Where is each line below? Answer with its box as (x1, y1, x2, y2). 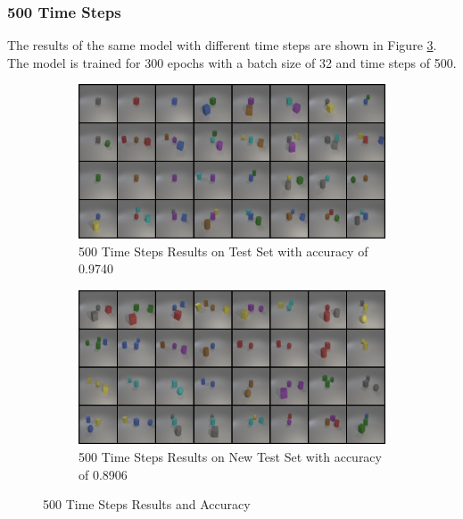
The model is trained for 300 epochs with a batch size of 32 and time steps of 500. (7, 53, 457, 71)
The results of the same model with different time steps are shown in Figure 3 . (7, 36, 437, 54)
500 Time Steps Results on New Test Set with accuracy (79, 448, 382, 466)
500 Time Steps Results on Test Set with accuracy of (79, 241, 368, 260)
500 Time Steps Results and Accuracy (43, 495, 251, 514)
